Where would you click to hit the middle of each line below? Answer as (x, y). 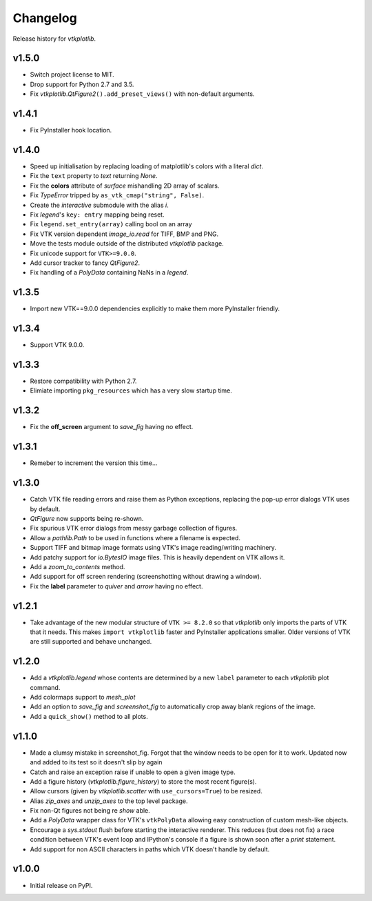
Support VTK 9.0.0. (57, 345)
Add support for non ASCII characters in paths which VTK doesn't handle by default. (150, 849)
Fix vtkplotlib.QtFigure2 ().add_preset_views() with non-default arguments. (142, 94)
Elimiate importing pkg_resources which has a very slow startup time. (131, 390)
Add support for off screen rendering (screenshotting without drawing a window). (146, 577)
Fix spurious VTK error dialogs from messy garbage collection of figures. (134, 528)
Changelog (45, 18)
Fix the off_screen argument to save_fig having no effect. (112, 427)
